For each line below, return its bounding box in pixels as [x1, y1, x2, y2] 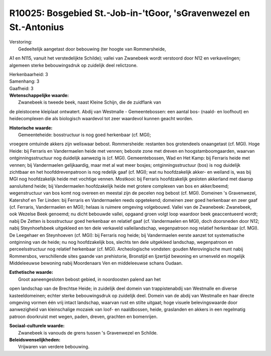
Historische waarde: [9, 125, 53, 131]
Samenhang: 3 [9, 78, 40, 85]
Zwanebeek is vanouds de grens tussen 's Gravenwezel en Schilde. [18, 329, 158, 335]
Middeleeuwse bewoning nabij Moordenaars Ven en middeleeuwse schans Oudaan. [9, 260, 183, 266]
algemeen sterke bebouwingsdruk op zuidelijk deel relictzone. [9, 62, 138, 68]
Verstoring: [9, 39, 33, 45]
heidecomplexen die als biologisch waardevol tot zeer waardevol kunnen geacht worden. [9, 116, 193, 122]
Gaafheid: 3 [9, 85, 34, 91]
